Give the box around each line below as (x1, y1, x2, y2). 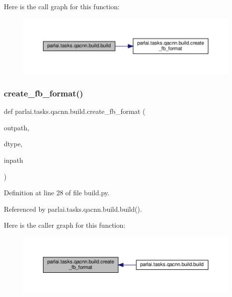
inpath (4, 155, 23, 165)
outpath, (4, 122, 29, 132)
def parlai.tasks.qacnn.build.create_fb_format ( (4, 106, 145, 116)
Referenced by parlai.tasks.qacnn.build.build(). (4, 203, 142, 214)
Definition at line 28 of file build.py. (4, 188, 110, 198)
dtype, (4, 139, 23, 149)
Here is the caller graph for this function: (4, 220, 126, 230)
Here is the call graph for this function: (4, 1, 120, 11)
